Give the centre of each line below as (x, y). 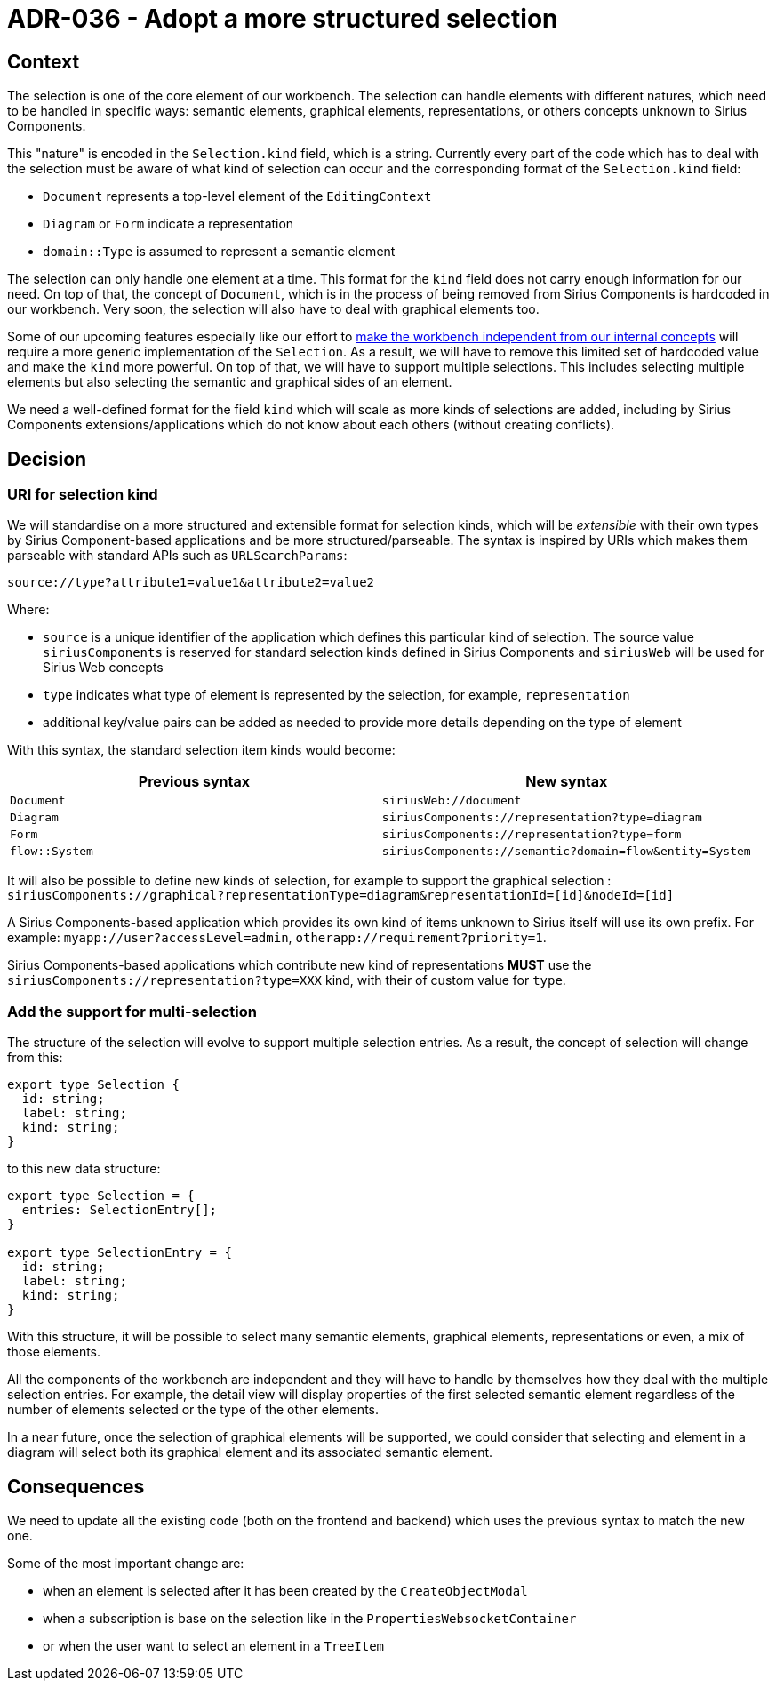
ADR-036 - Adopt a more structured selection (283, 19)
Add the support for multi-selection (132, 1011)
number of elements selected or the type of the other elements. (193, 1410)
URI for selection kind (83, 495)
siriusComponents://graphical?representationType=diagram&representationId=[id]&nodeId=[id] (341, 896)
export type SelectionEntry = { (120, 1253)
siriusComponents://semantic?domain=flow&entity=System (566, 852)
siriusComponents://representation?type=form (532, 835)
